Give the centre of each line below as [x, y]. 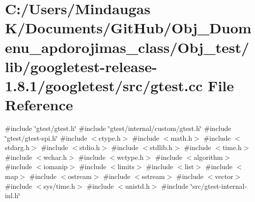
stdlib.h [161, 147]
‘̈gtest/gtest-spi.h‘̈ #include [46, 138]
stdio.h [90, 147]
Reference [39, 105]
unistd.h [137, 186]
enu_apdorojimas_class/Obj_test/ [127, 47]
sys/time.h [59, 186]
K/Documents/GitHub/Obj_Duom [128, 28]
